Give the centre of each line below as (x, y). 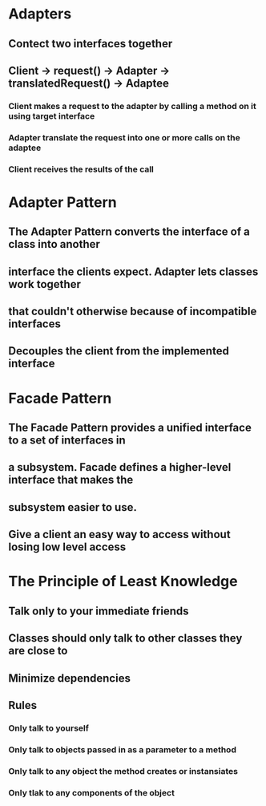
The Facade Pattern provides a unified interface (130, 428)
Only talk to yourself (49, 728)
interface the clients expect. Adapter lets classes (133, 271)
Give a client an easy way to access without (119, 535)
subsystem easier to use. (73, 507)
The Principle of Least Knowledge (123, 581)
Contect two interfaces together (91, 44)
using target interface (52, 115)
